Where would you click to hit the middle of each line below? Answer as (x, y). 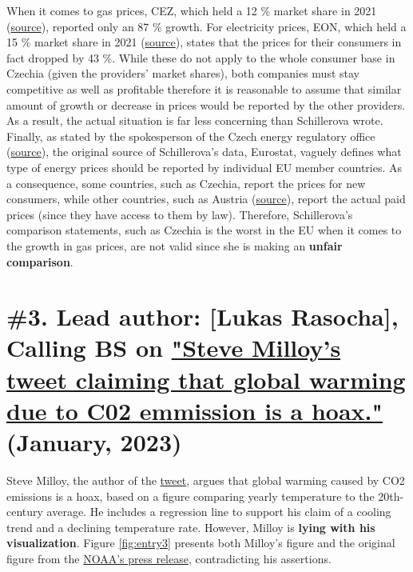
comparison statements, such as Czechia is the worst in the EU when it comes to (204, 230)
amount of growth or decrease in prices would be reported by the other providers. (206, 104)
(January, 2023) (94, 442)
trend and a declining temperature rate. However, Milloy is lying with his (191, 527)
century (25, 512)
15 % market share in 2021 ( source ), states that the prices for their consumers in (204, 42)
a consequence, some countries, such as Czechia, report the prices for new (186, 183)
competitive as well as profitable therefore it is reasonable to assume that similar (204, 88)
